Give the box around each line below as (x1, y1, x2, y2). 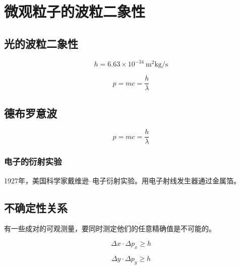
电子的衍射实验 (4, 155, 62, 168)
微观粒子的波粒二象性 (4, 1, 146, 22)
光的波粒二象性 (4, 35, 78, 51)
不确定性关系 (4, 199, 68, 215)
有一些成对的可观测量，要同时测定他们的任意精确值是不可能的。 (4, 223, 216, 234)
